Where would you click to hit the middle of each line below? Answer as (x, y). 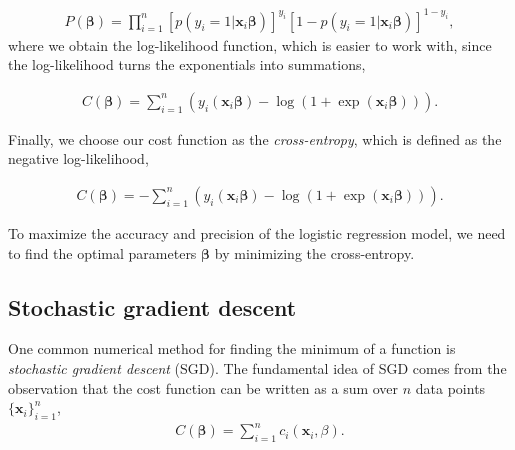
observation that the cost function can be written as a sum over (203, 387)
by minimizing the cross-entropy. (314, 252)
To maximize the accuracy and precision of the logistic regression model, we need (257, 232)
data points (450, 387)
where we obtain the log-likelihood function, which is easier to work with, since (250, 44)
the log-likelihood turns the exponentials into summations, (187, 64)
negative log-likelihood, (78, 158)
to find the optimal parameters (102, 252)
